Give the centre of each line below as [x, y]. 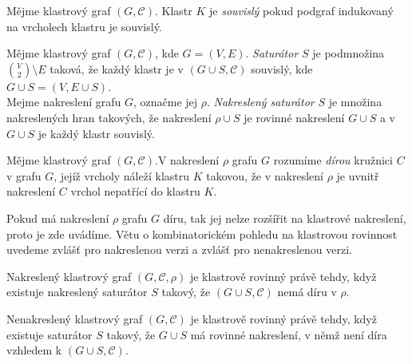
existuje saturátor [50, 334]
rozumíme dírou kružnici [333, 160]
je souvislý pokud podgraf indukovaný [301, 10]
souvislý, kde [282, 68]
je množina [355, 102]
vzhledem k [34, 350]
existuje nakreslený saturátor [77, 292]
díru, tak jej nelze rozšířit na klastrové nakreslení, [285, 218]
